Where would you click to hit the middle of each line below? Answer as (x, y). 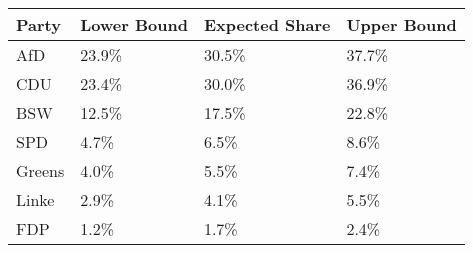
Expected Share (267, 24)
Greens (40, 170)
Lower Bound (134, 24)
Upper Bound (401, 24)
